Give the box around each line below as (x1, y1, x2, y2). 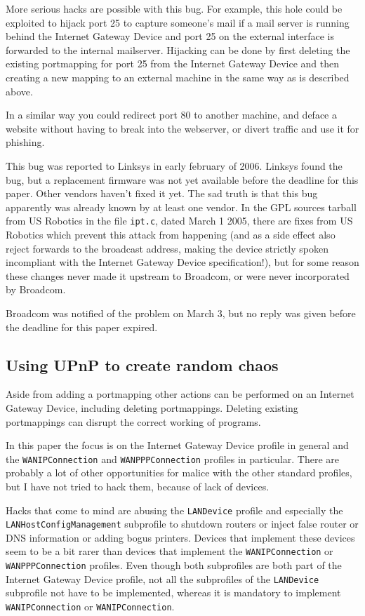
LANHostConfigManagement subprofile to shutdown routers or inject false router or (6, 516, 359, 531)
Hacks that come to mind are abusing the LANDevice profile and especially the (6, 502, 343, 517)
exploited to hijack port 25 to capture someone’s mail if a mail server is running (6, 15, 350, 29)
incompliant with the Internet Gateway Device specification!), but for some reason (6, 255, 359, 269)
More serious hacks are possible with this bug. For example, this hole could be (6, 1, 343, 15)
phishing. (6, 135, 45, 149)
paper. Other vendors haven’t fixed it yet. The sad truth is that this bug (6, 186, 318, 201)
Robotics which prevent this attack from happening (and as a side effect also (6, 227, 336, 241)
